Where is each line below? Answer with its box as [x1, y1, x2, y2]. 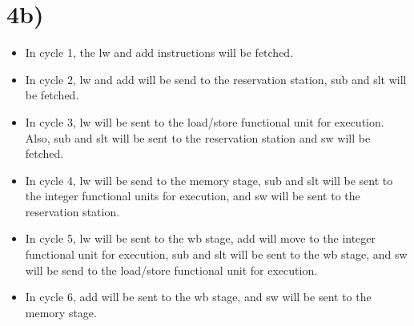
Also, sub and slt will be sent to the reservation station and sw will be [25, 129, 371, 146]
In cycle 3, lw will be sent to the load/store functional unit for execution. [25, 113, 384, 130]
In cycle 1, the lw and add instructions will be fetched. [25, 44, 294, 61]
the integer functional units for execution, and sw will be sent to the [25, 187, 360, 204]
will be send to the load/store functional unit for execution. [25, 261, 318, 278]
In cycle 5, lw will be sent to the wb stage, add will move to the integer [25, 230, 376, 247]
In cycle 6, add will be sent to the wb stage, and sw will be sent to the [25, 288, 372, 305]
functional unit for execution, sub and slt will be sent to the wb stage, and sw [25, 246, 408, 263]
